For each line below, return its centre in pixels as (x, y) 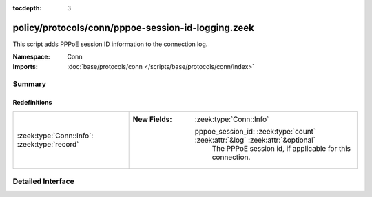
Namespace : (32, 57)
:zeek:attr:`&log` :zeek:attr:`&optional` (255, 140)
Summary (30, 84)
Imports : (25, 66)
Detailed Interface (44, 181)
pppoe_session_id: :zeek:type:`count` (255, 131)
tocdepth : (27, 8)
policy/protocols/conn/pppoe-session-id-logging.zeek (133, 28)
